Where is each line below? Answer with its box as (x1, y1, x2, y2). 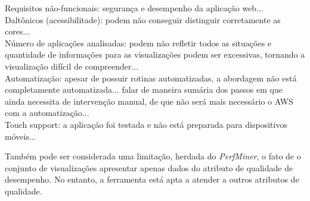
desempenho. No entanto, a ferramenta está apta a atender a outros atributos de (5, 173, 299, 186)
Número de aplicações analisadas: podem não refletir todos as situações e (5, 36, 272, 49)
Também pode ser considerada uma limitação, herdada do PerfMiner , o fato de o (5, 150, 301, 162)
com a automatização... (5, 106, 89, 119)
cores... (5, 25, 30, 37)
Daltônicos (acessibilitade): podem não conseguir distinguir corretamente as (5, 13, 281, 26)
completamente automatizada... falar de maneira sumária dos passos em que (5, 83, 283, 96)
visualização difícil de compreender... (5, 59, 139, 72)
